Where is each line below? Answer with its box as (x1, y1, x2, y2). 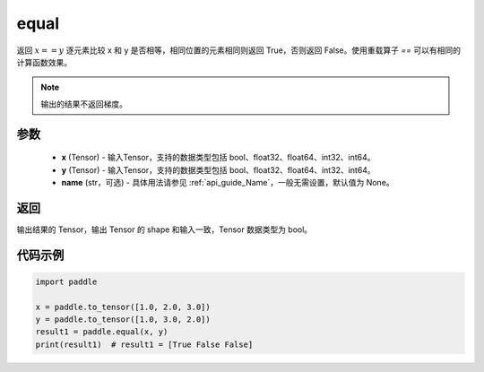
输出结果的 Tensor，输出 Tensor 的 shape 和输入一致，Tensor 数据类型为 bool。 (16, 224, 313, 235)
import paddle (35, 276, 98, 287)
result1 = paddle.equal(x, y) (35, 327, 169, 337)
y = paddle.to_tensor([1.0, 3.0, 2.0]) (35, 314, 211, 324)
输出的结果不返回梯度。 (40, 99, 127, 109)
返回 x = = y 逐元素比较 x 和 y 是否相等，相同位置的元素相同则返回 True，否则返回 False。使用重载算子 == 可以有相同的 (16, 45, 462, 56)
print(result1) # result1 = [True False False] (35, 339, 254, 350)
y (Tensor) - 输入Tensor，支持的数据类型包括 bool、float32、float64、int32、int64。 (61, 164, 376, 175)
